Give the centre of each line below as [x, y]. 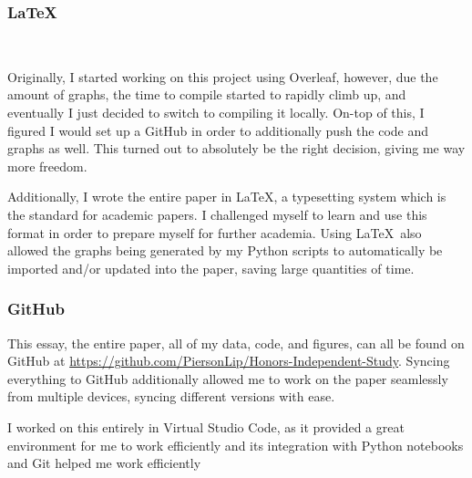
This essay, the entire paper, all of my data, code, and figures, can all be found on [236, 343]
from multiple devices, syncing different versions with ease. [171, 396]
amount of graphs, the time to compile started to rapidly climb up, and [207, 94]
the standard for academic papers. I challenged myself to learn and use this [217, 214]
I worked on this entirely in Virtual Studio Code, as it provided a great [206, 426]
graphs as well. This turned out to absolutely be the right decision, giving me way [236, 148]
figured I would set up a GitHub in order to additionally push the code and [218, 130]
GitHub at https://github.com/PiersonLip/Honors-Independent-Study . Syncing [229, 361]
